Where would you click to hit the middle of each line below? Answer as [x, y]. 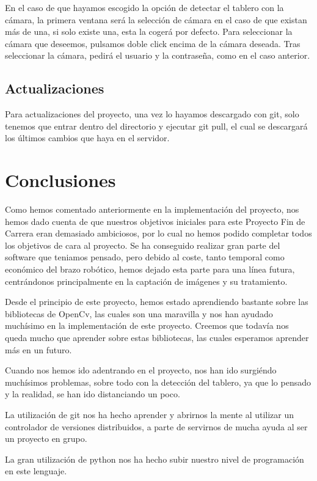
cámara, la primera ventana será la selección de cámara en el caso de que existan [156, 19]
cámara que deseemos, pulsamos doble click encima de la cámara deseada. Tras [153, 43]
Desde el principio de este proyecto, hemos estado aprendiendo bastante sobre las [157, 302]
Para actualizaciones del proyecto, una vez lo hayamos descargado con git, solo [152, 114]
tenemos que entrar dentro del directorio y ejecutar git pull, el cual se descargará [156, 126]
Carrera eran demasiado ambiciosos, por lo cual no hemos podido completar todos [158, 233]
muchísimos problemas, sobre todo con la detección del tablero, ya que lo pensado [158, 382]
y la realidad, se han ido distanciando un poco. [93, 394]
